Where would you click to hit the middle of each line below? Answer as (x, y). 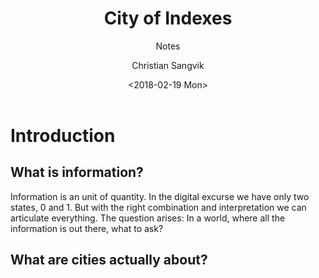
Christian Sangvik (168, 65)
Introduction (63, 135)
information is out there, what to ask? (87, 228)
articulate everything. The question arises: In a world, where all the (148, 218)
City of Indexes (168, 18)
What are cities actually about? (109, 260)
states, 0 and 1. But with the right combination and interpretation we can (158, 207)
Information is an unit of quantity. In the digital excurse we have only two (160, 196)
